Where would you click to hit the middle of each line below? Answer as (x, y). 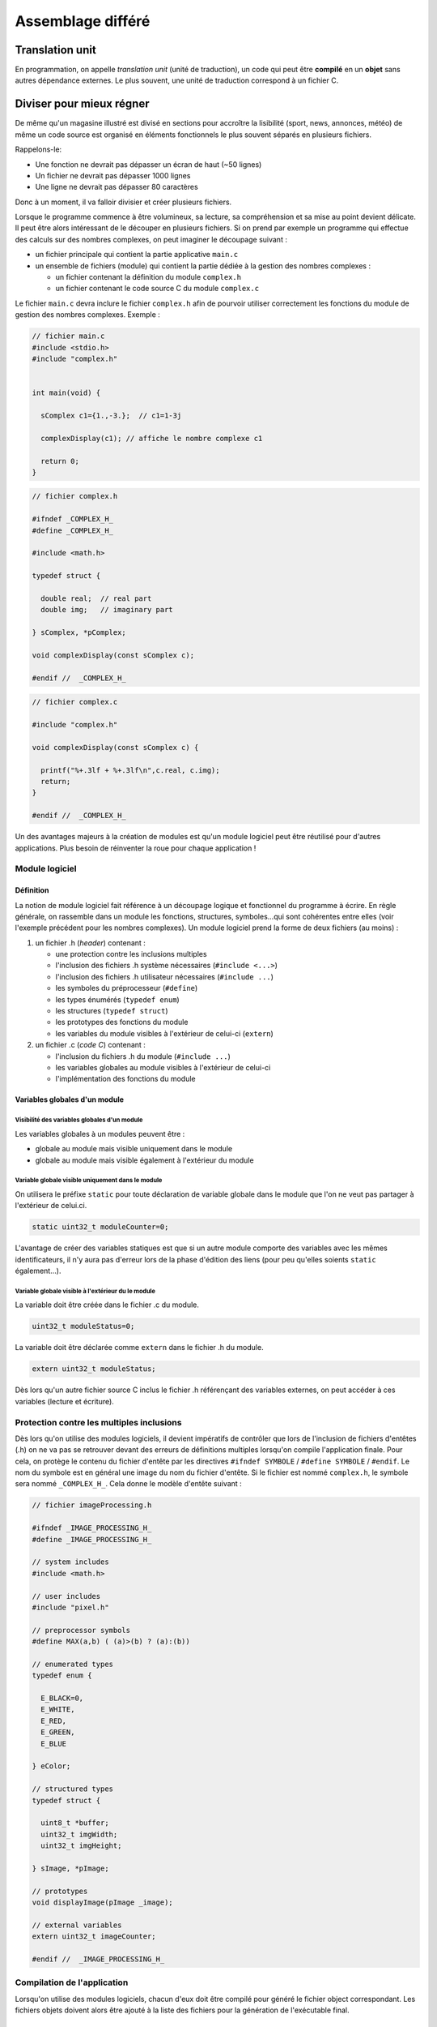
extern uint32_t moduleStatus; (94, 1369)
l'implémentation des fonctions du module (125, 1079)
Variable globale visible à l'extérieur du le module (85, 1291)
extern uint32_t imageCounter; (94, 1937)
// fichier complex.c (75, 702)
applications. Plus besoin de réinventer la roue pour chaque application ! (136, 848)
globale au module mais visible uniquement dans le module (134, 1149)
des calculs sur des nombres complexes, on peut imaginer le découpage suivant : (151, 239)
